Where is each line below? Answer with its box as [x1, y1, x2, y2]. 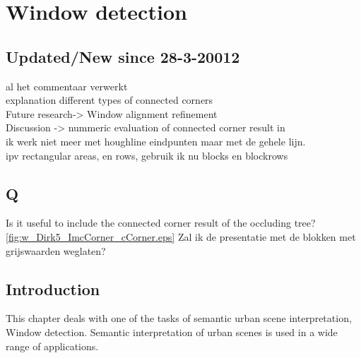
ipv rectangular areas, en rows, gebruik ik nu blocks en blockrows [6, 148, 288, 162]
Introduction [6, 278, 100, 299]
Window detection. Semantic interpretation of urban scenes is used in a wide [6, 324, 338, 339]
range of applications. [6, 338, 99, 353]
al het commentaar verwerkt [6, 78, 128, 93]
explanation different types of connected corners [6, 93, 213, 107]
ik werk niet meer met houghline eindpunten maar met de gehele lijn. [6, 133, 306, 148]
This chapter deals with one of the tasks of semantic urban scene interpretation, [6, 311, 352, 326]
